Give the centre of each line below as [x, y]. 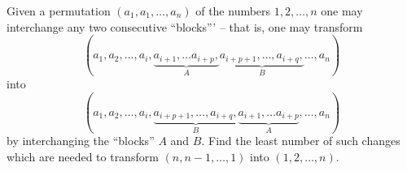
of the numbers [233, 11]
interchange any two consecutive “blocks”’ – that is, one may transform [185, 26]
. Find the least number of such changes [301, 141]
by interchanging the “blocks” [81, 141]
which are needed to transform [83, 157]
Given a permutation [59, 11]
